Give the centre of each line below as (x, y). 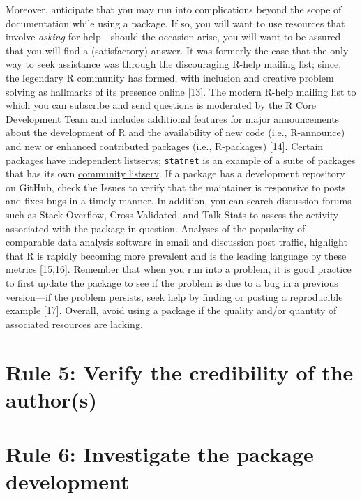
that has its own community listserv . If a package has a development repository (175, 173)
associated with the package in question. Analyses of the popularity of (156, 228)
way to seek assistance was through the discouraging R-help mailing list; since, (174, 64)
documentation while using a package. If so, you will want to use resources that (175, 23)
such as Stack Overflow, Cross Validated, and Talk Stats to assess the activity (172, 214)
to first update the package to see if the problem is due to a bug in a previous (172, 282)
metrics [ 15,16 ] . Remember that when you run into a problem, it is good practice (179, 269)
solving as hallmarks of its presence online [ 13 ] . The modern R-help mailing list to (181, 91)
